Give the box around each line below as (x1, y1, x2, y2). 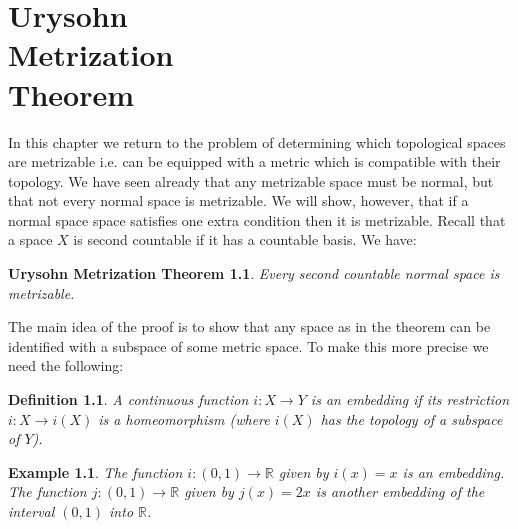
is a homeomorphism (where (98, 408, 270, 429)
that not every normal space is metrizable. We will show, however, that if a (8, 190, 469, 211)
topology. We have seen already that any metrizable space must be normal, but (8, 170, 494, 191)
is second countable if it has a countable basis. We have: (73, 229, 417, 250)
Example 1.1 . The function (8, 461, 183, 482)
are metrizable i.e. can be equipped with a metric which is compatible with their (8, 151, 501, 172)
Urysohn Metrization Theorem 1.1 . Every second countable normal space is (8, 263, 500, 284)
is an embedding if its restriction (310, 389, 510, 410)
